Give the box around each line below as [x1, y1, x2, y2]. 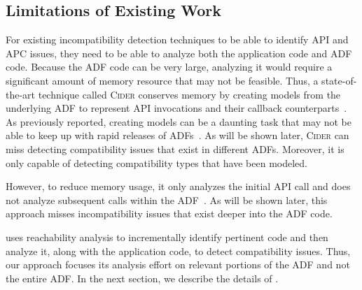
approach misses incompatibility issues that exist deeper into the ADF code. [6, 206, 333, 221]
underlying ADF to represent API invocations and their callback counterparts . [6, 101, 347, 115]
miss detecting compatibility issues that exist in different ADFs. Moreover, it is [6, 141, 344, 156]
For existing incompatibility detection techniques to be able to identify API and [6, 32, 349, 47]
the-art [6, 87, 36, 101]
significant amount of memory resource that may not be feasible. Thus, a [6, 73, 319, 87]
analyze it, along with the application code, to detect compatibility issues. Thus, [6, 243, 351, 258]
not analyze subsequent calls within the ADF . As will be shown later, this [6, 192, 328, 207]
